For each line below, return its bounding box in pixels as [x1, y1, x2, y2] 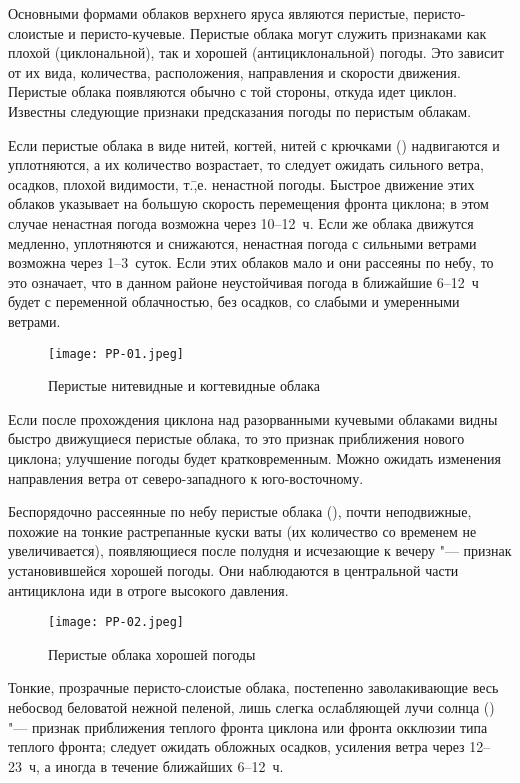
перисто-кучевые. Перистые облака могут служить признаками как [80, 22, 487, 43]
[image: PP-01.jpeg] [48, 346, 185, 361]
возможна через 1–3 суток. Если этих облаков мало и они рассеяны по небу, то [8, 252, 494, 273]
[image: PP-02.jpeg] [48, 615, 185, 630]
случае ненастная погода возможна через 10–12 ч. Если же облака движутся [8, 212, 474, 233]
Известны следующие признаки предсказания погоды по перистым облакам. [8, 100, 472, 121]
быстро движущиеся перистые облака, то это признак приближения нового [8, 428, 465, 449]
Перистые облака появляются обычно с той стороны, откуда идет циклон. [8, 81, 457, 102]
